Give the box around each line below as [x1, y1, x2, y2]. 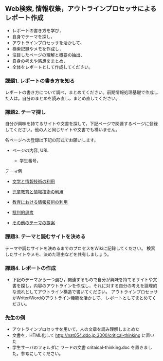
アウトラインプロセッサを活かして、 [12, 39, 85, 45]
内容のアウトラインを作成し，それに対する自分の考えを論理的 [33, 283, 157, 289]
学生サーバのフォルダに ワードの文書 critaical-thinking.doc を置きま [12, 344, 148, 350]
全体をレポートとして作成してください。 [12, 64, 93, 70]
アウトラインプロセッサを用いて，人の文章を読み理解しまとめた [12, 326, 140, 332]
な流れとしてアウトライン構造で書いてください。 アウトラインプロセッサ [12, 289, 158, 294]
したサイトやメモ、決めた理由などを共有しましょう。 [5, 251, 112, 257]
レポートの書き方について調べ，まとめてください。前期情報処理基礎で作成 [5, 90, 154, 95]
